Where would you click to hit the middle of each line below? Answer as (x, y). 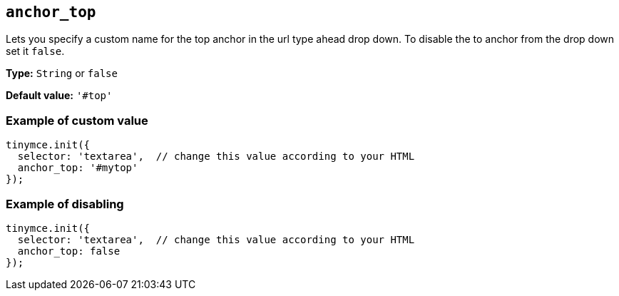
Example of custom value (77, 120)
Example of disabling (65, 204)
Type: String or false (62, 73)
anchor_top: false (69, 251)
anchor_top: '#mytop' (78, 168)
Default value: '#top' (59, 96)
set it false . (35, 51)
